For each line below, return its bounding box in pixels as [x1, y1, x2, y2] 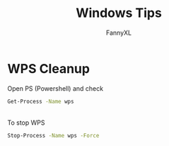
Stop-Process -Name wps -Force [7, 132, 100, 139]
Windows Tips [75, 5, 163, 21]
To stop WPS [7, 118, 45, 127]
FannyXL [105, 28, 132, 37]
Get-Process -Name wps [7, 98, 74, 105]
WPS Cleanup [7, 60, 91, 77]
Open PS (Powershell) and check [7, 84, 104, 93]
